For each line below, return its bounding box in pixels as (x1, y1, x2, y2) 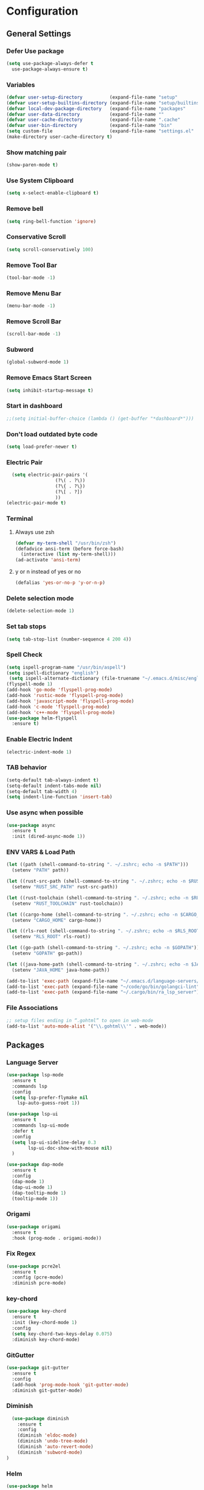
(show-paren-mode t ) (6, 162, 59, 168)
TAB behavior (6, 763, 47, 772)
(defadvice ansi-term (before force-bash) (15, 546, 124, 552)
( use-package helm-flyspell (6, 715, 78, 721)
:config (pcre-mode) (12, 1274, 64, 1280)
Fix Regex (6, 1249, 36, 1258)
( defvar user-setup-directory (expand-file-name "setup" (6, 94, 178, 100)
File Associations (6, 1004, 58, 1012)
